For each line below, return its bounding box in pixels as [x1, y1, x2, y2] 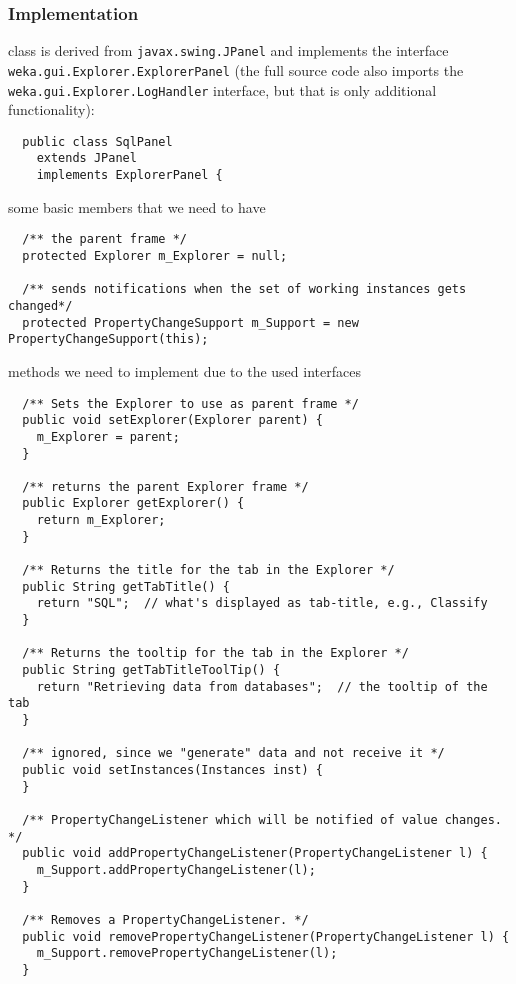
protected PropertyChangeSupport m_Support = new [22, 315, 359, 330]
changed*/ [8, 298, 73, 313]
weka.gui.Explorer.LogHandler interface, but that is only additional [8, 79, 437, 100]
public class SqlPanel [22, 134, 173, 149]
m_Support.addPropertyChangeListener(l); [36, 862, 316, 877]
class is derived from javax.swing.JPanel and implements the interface [8, 40, 449, 61]
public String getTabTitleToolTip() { [22, 663, 281, 678]
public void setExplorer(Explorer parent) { [22, 413, 323, 428]
